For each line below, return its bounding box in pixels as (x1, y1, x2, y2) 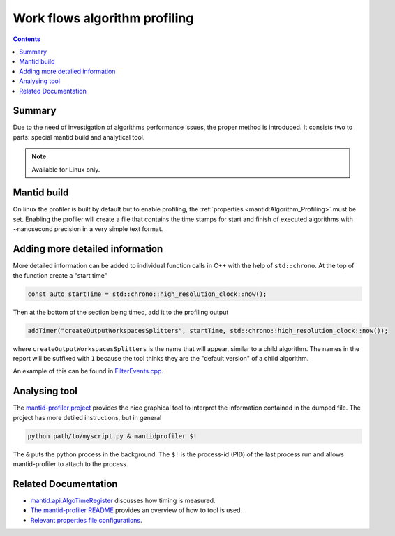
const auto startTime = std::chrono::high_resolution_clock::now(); (27, 290, 267, 298)
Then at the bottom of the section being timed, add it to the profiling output (13, 308, 229, 316)
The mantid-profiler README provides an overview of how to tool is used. (30, 506, 243, 514)
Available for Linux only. (31, 165, 100, 174)
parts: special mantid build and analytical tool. (13, 133, 145, 141)
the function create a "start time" (13, 271, 107, 279)
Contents (13, 35, 41, 43)
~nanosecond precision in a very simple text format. (13, 225, 163, 233)
